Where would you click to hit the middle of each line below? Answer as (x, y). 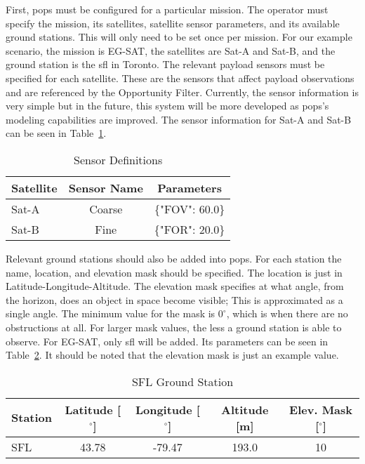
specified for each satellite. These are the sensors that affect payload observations (180, 78)
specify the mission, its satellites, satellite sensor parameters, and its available (173, 23)
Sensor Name (106, 187)
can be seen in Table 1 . (56, 133)
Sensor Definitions (118, 159)
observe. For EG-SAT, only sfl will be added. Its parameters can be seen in (167, 341)
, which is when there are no (287, 313)
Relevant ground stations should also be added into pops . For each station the (174, 258)
